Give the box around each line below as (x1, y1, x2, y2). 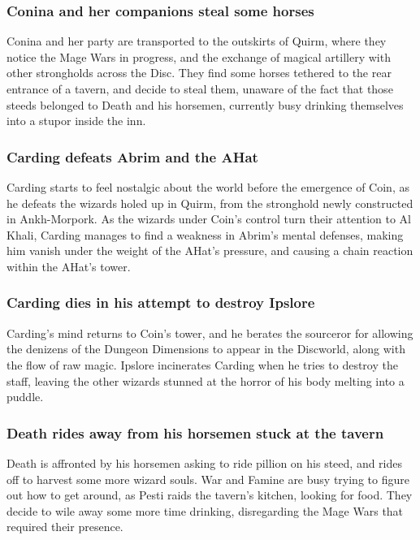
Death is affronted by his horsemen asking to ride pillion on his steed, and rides (6, 454, 403, 471)
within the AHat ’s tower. (6, 257, 131, 274)
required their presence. (6, 518, 123, 535)
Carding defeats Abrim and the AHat (6, 146, 258, 166)
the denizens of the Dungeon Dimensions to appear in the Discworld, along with (6, 340, 405, 357)
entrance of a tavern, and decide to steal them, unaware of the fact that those (6, 80, 393, 97)
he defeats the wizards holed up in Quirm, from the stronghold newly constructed (6, 194, 414, 211)
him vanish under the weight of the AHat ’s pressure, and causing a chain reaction (6, 242, 414, 259)
